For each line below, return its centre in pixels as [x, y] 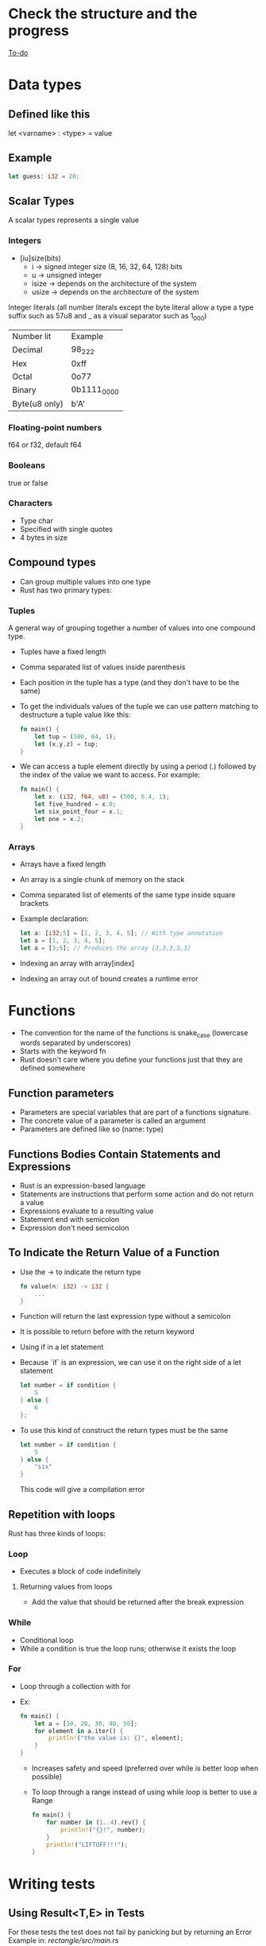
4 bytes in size [44, 538]
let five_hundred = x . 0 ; [75, 804]
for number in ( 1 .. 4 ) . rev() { [96, 1822]
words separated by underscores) [75, 1043]
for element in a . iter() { [79, 1731]
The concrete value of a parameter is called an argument [113, 1121]
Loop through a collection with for [75, 1686]
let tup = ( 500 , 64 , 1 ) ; [75, 736]
